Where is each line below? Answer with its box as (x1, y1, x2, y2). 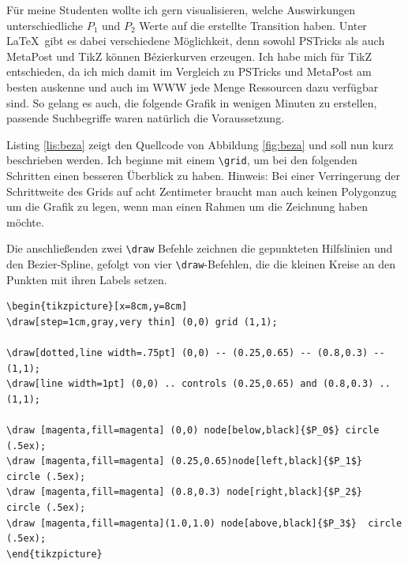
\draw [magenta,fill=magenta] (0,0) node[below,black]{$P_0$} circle (6, 425, 380, 437)
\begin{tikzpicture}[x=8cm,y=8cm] (6, 301, 188, 313)
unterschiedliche (6, 17, 83, 33)
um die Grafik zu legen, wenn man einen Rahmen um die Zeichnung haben (6, 198, 369, 215)
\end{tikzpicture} (6, 548, 103, 560)
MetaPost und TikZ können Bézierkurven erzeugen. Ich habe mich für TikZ (6, 47, 372, 64)
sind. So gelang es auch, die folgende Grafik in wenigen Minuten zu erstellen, (6, 94, 377, 111)
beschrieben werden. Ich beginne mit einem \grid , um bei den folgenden (6, 152, 357, 168)
